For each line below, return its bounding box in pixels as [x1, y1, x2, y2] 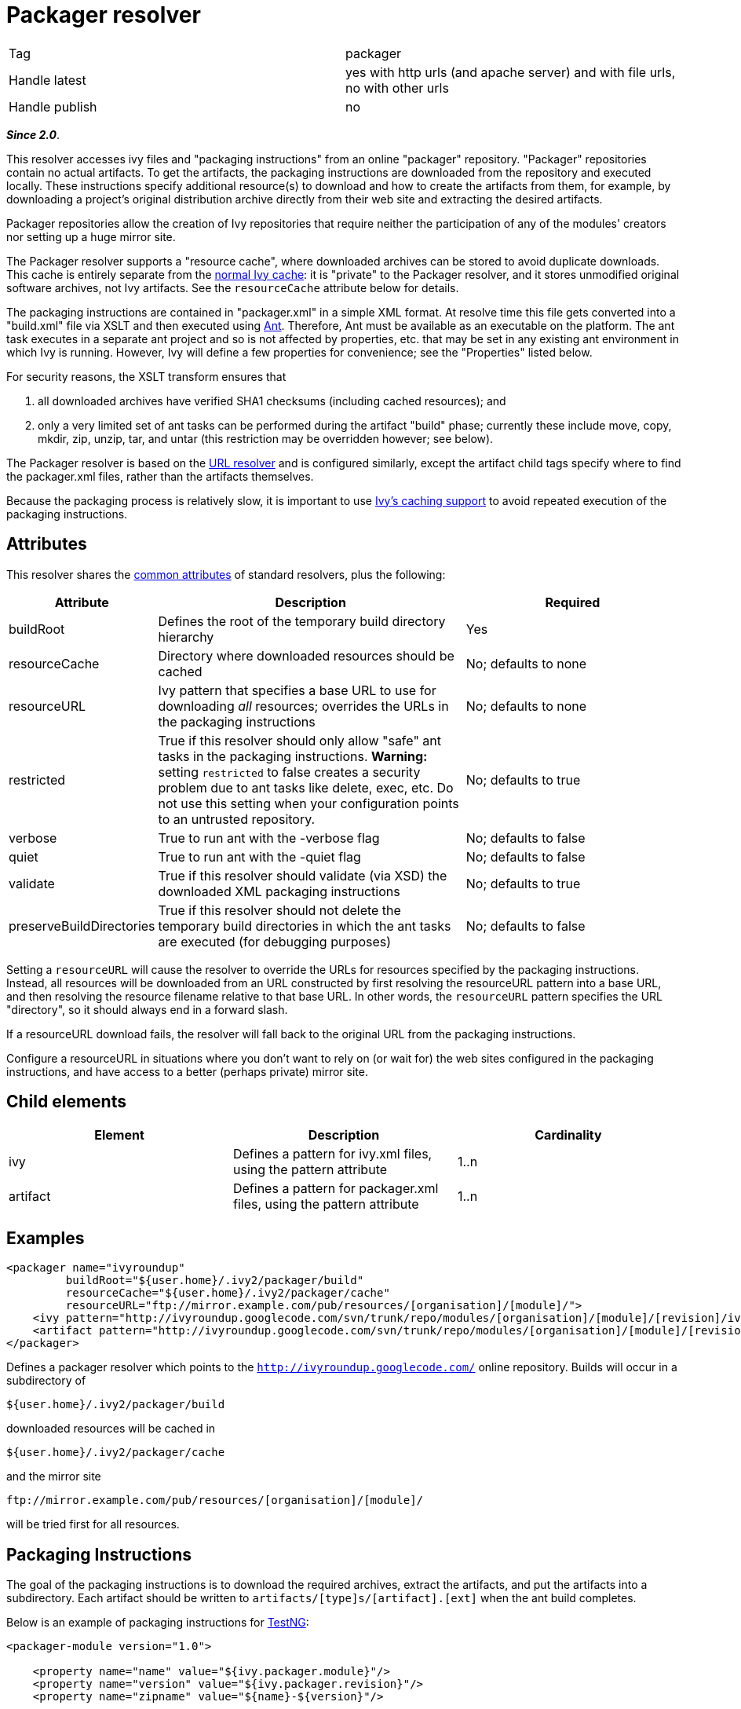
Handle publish [9, 98, 97, 115]
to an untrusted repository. [158, 811, 316, 827]
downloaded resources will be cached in [6, 1422, 216, 1436]
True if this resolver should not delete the [158, 902, 401, 918]
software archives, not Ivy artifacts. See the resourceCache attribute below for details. [6, 280, 459, 295]
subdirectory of [6, 1374, 86, 1388]
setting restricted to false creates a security [158, 763, 421, 780]
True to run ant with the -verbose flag [158, 829, 380, 846]
